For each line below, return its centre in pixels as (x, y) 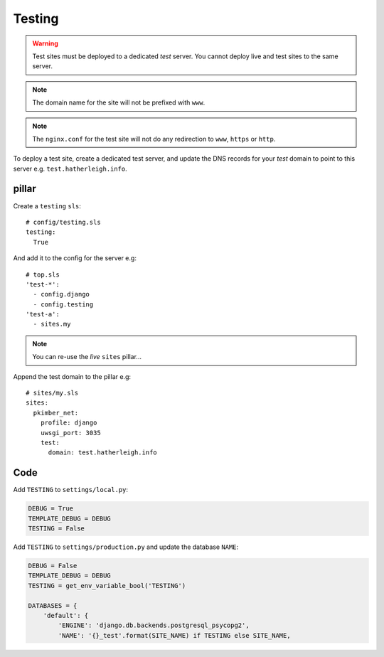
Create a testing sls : (47, 205)
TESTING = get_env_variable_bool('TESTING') (107, 586)
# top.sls (43, 274)
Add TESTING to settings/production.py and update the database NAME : (126, 547)
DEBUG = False (53, 566)
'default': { (66, 615)
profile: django (69, 423)
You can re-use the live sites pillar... (87, 357)
